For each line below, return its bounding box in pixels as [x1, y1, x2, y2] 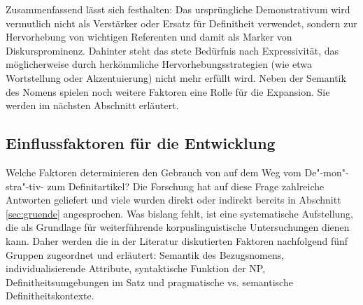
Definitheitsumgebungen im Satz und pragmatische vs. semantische [6, 274, 293, 289]
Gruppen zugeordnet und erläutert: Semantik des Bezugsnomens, [6, 247, 285, 262]
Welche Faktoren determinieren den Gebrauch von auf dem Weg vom [6, 164, 301, 179]
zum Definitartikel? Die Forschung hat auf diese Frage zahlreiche [47, 178, 325, 193]
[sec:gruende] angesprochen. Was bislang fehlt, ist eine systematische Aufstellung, [6, 206, 353, 220]
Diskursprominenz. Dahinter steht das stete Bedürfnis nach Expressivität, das [6, 43, 339, 57]
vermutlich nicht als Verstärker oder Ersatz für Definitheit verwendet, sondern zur [6, 15, 357, 30]
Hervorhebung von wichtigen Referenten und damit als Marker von [6, 29, 292, 44]
